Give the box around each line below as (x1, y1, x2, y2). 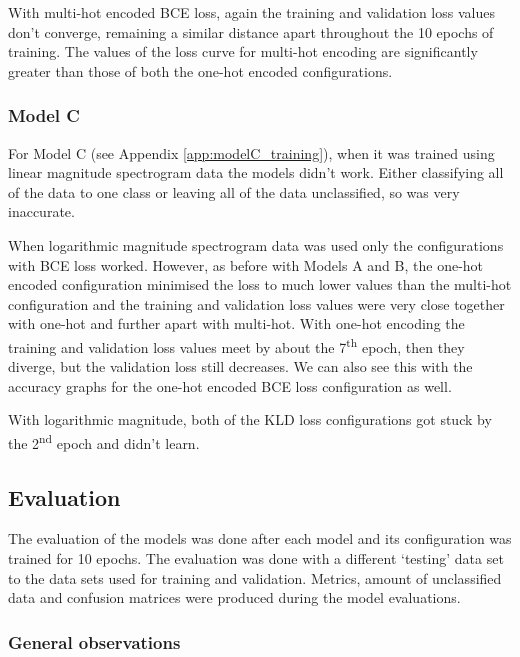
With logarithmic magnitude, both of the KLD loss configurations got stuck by (8, 409, 492, 430)
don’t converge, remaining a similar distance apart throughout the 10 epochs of (8, 21, 494, 42)
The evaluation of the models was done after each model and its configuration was (8, 528, 512, 549)
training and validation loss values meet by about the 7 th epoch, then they (8, 333, 465, 357)
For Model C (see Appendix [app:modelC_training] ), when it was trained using (8, 142, 495, 163)
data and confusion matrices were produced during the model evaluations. (8, 587, 461, 608)
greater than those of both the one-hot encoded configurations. (8, 60, 393, 81)
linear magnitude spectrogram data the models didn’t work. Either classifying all (8, 162, 504, 183)
